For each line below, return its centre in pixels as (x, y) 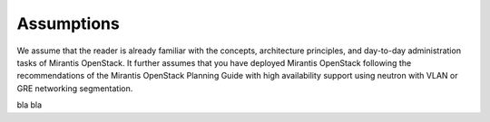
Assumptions (68, 23)
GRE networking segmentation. (75, 88)
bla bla (29, 105)
